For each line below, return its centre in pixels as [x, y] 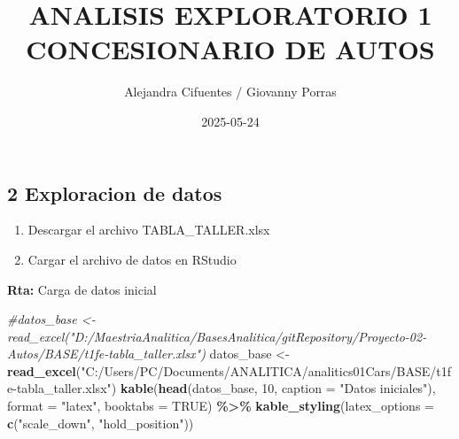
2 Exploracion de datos [115, 193]
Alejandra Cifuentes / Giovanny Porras [230, 92]
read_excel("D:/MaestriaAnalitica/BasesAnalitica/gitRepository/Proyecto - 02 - [217, 336]
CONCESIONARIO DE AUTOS [230, 49]
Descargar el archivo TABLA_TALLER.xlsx [149, 230]
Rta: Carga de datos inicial [82, 289]
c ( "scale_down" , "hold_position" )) [101, 423]
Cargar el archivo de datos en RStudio [132, 259]
